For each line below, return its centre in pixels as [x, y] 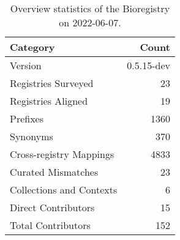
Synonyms [32, 136]
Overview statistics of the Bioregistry [90, 8]
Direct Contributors [52, 207]
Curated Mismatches [54, 172]
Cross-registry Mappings [62, 154]
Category [32, 47]
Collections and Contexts [64, 189]
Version [26, 65]
